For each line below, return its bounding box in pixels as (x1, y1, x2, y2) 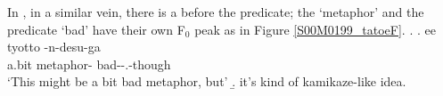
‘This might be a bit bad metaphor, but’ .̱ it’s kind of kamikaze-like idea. (7, 72, 406, 91)
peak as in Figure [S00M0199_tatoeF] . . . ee (194, 20, 436, 38)
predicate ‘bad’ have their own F (7, 20, 185, 38)
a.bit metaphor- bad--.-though (7, 54, 171, 73)
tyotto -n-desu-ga (7, 37, 101, 56)
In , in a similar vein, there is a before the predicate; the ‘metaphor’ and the (7, 3, 424, 20)
